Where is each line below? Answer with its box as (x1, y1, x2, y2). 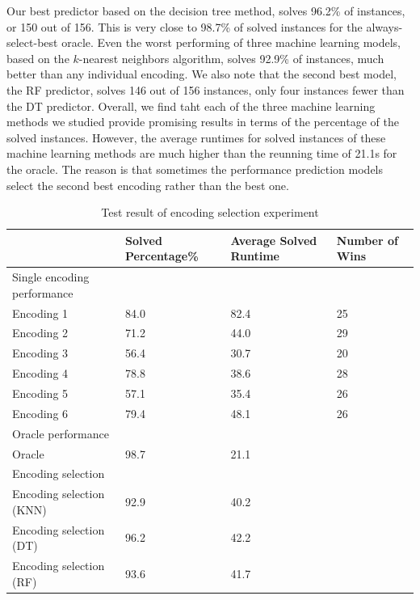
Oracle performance (12, 425, 109, 442)
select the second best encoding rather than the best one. (6, 176, 289, 193)
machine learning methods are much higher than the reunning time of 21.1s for (6, 145, 397, 162)
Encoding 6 (12, 404, 69, 421)
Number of (336, 231, 398, 248)
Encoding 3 (12, 344, 69, 361)
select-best (6, 34, 58, 51)
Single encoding (12, 268, 90, 285)
